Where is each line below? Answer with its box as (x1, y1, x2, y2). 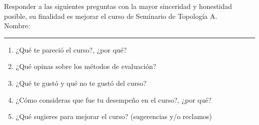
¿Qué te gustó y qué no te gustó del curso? (15, 77, 147, 88)
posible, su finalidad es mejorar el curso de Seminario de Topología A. (4, 10, 217, 21)
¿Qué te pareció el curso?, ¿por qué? (15, 44, 127, 55)
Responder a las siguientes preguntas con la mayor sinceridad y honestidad (4, 1, 232, 11)
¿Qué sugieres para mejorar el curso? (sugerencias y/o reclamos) (15, 111, 212, 122)
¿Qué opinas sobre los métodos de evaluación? (15, 61, 156, 71)
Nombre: (4, 20, 30, 31)
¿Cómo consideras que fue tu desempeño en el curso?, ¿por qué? (15, 94, 212, 105)
